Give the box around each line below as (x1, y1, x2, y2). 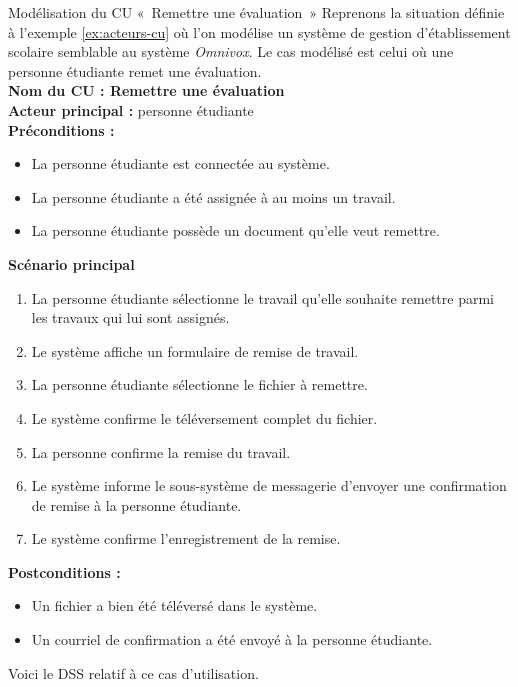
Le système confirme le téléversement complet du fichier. (31, 407, 378, 428)
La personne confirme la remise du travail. (31, 441, 291, 462)
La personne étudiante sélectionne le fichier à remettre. (31, 374, 368, 395)
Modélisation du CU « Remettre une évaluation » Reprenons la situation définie (8, 2, 505, 22)
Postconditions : (8, 561, 121, 582)
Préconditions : (8, 119, 115, 140)
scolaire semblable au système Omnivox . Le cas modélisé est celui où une (8, 41, 454, 62)
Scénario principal (8, 253, 135, 274)
